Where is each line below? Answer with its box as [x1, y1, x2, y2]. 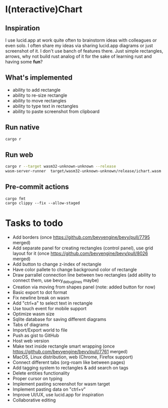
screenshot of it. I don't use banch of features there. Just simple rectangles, [5, 48, 163, 54]
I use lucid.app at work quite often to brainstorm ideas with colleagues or [5, 37, 157, 43]
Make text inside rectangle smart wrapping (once [12, 343, 115, 349]
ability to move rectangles [12, 97, 67, 103]
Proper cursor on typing [12, 375, 63, 381]
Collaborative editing [12, 397, 56, 403]
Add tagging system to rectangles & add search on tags [12, 364, 129, 370]
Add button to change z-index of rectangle [12, 261, 102, 267]
